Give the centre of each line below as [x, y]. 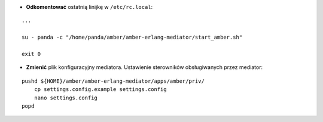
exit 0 [31, 54]
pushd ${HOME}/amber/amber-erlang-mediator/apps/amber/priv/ [113, 81]
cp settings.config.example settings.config [100, 90]
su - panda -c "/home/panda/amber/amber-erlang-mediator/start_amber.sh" [132, 37]
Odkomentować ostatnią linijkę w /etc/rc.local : [89, 7]
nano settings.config [66, 98]
